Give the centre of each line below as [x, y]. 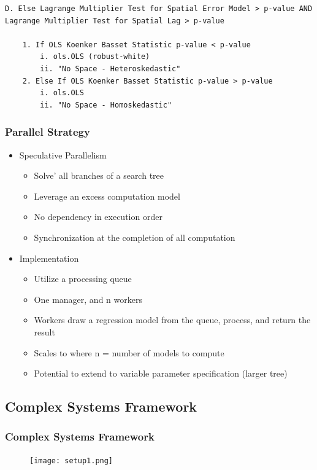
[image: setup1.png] [71, 460]
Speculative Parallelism [63, 155]
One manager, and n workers [88, 299]
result [44, 331]
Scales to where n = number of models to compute [129, 352]
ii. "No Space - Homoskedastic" [106, 105]
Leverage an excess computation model [107, 196]
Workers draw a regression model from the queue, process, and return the [172, 320]
